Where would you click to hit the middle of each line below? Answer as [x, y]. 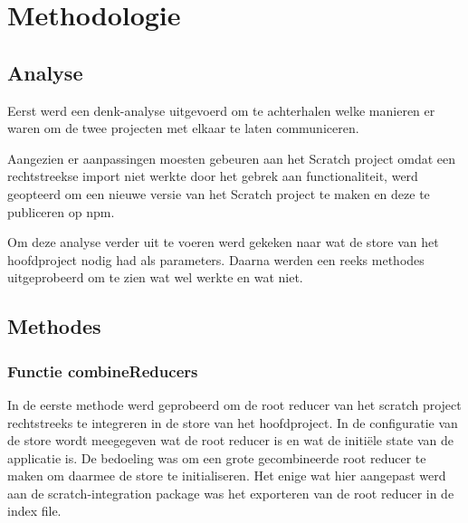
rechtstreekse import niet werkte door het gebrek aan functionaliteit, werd [213, 176]
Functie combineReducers [103, 371]
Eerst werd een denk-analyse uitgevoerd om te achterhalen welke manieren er [221, 110]
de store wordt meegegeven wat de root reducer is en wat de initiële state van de [231, 440]
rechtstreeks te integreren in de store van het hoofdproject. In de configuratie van [233, 422]
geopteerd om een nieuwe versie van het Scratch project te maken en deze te [219, 193]
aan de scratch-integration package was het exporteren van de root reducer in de [231, 493]
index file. [34, 511]
